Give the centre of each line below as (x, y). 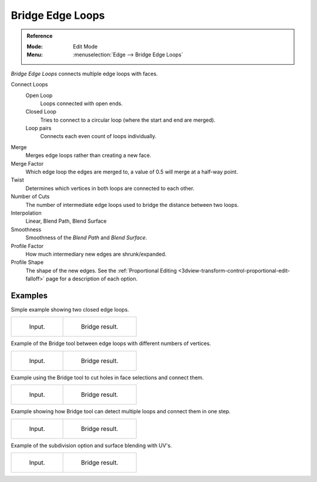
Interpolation (26, 213)
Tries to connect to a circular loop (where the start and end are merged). (128, 120)
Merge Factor (27, 163)
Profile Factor (27, 246)
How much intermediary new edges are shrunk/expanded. (96, 254)
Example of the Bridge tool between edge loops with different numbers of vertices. (111, 343)
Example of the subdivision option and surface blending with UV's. (92, 445)
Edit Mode (85, 46)
